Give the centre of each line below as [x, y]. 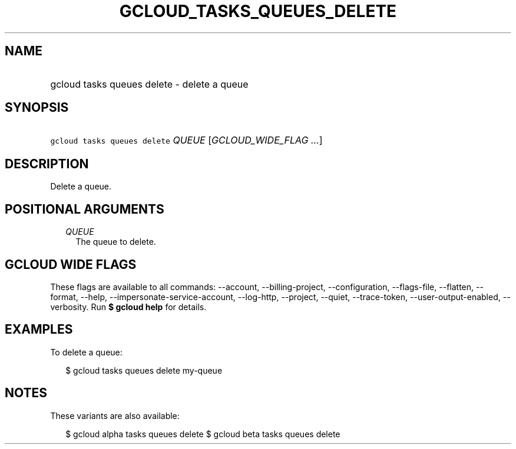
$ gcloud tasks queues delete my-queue [144, 370]
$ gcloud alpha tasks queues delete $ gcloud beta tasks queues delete [203, 434]
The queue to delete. [116, 242]
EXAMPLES [39, 330]
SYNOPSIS [37, 108]
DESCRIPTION [47, 164]
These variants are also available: [115, 415]
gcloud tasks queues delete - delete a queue [149, 84]
